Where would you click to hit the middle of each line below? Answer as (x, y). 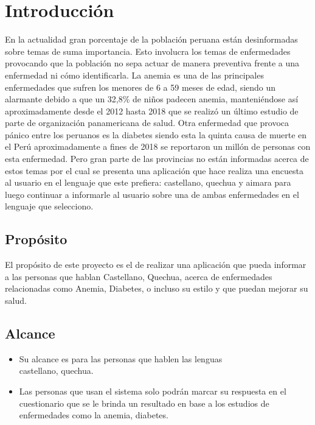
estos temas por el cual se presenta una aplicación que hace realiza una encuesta (154, 170)
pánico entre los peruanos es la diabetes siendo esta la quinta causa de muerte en (156, 134)
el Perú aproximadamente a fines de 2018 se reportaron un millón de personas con (158, 146)
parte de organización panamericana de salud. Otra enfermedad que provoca (147, 123)
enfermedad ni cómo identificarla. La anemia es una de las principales (134, 75)
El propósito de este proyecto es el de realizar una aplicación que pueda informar (156, 265)
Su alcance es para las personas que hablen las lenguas (121, 358)
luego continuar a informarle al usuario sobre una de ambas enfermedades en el (152, 194)
